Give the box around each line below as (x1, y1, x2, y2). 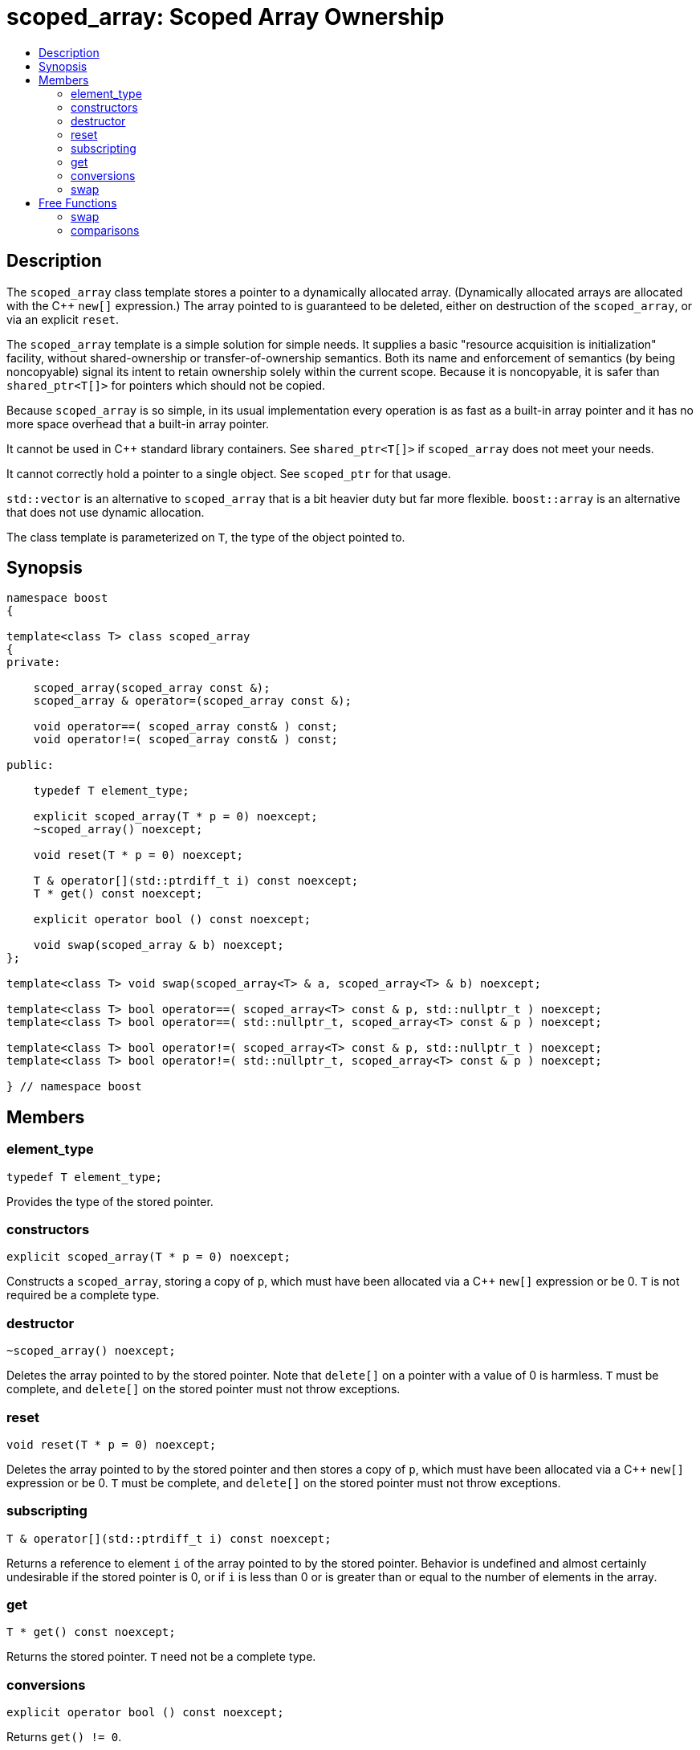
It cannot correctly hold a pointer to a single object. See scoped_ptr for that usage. (6, 466, 451, 480)
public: (6, 758, 55, 772)
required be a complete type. (6, 1288, 160, 1302)
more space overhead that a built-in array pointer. (6, 416, 270, 431)
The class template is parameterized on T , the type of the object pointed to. (6, 529, 405, 544)
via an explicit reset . (6, 312, 120, 326)
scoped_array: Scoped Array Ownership (6, 3, 445, 31)
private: (6, 656, 61, 669)
